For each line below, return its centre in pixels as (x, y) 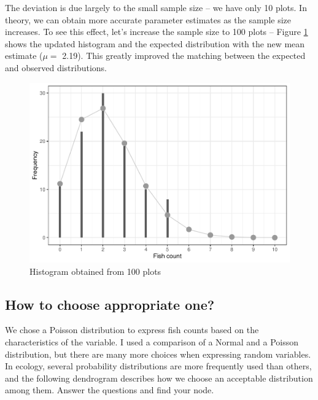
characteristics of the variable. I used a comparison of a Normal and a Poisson (152, 342)
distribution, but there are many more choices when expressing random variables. (158, 354)
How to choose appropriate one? (110, 304)
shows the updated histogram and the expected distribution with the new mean (155, 43)
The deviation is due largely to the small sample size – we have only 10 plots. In (156, 7)
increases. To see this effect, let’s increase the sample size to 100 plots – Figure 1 (157, 32)
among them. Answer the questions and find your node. (110, 390)
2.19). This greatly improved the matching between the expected (184, 56)
